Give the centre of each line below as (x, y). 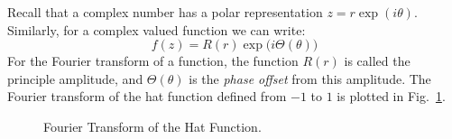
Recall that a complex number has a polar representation (165, 12)
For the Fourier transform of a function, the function (153, 61)
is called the (377, 61)
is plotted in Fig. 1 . (391, 96)
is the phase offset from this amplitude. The (310, 78)
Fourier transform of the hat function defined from (147, 96)
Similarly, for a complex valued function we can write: (157, 29)
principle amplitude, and (75, 78)
